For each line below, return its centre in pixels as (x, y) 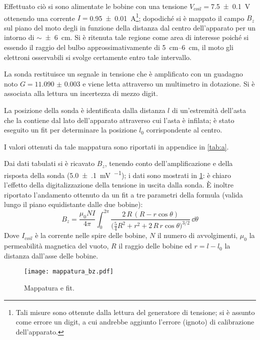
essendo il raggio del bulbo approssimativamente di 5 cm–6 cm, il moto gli (119, 47)
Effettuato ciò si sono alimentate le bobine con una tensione (96, 6)
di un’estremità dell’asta (209, 110)
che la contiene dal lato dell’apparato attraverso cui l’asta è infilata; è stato (119, 120)
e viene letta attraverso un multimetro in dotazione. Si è (169, 83)
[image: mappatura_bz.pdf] (69, 272)
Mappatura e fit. (49, 287)
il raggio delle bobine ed (155, 246)
